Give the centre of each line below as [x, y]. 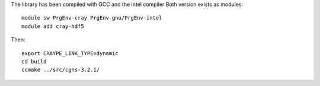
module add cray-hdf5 [53, 26]
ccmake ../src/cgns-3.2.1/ [61, 70]
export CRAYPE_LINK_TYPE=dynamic [70, 53]
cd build [34, 61]
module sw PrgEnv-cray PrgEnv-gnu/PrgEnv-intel [92, 18]
